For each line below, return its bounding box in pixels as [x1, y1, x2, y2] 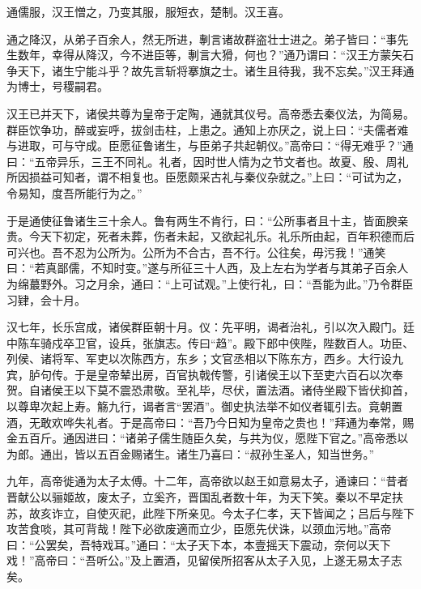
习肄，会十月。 [6, 291, 86, 308]
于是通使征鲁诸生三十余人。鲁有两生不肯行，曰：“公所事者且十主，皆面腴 [6, 211, 398, 228]
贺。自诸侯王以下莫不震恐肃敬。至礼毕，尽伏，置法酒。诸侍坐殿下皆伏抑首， [6, 382, 415, 399]
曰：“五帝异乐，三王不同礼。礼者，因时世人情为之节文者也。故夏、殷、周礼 [6, 152, 409, 169]
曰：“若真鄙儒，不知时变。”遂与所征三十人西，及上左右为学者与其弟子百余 [6, 259, 398, 276]
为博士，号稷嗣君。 [6, 78, 108, 95]
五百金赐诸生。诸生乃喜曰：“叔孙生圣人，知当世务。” [96, 445, 375, 462]
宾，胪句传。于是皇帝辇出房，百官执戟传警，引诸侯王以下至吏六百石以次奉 [6, 365, 403, 382]
